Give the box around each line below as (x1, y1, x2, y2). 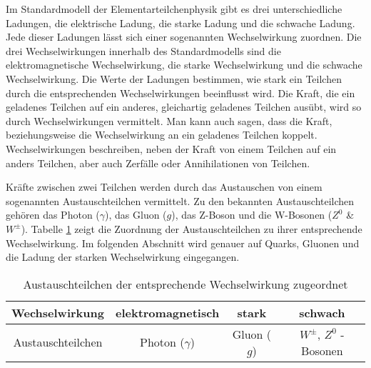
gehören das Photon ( (6, 207, 100, 222)
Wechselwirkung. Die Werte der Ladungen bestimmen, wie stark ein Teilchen (6, 71, 342, 86)
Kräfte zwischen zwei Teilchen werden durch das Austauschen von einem (6, 179, 322, 194)
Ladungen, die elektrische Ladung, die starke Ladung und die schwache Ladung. (6, 15, 355, 30)
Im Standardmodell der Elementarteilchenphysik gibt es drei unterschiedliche (6, 1, 342, 16)
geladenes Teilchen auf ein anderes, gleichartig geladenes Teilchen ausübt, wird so (6, 99, 362, 114)
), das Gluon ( (105, 207, 167, 222)
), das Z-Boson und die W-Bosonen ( (171, 207, 332, 222)
